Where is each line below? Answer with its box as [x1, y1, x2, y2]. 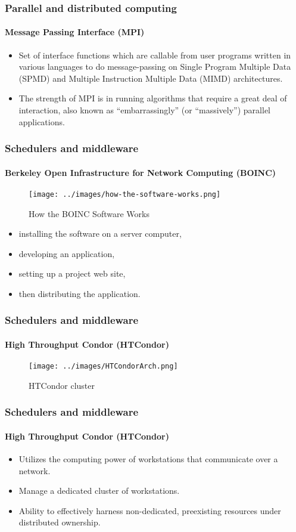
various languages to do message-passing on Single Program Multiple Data [18, 60, 291, 73]
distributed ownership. [18, 516, 101, 528]
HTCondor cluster [29, 379, 95, 391]
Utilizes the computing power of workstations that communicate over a [18, 453, 278, 465]
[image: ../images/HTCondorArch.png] [29, 362, 178, 371]
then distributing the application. [18, 287, 141, 299]
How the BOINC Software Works [29, 207, 149, 219]
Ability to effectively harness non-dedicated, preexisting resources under [18, 504, 281, 516]
